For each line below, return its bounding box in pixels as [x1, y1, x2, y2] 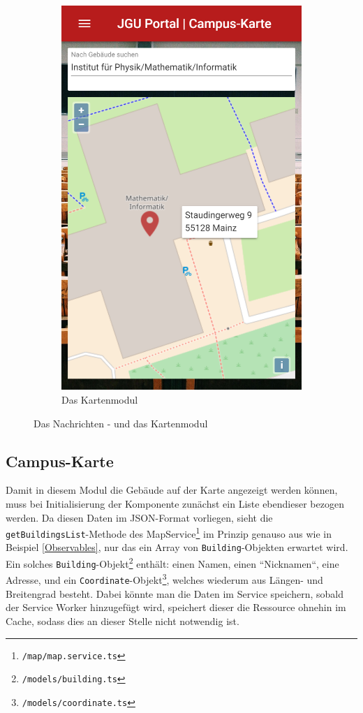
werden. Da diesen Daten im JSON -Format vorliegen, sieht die [6, 510, 273, 524]
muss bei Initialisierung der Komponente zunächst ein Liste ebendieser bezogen [6, 496, 344, 510]
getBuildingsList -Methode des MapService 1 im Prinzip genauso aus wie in [6, 524, 332, 541]
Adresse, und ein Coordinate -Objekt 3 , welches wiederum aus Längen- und [6, 571, 323, 587]
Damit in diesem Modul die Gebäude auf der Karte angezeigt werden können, [6, 483, 338, 497]
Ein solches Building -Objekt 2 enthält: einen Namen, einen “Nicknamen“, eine [6, 554, 339, 571]
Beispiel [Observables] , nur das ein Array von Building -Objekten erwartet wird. [6, 540, 348, 554]
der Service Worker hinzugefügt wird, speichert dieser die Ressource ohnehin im [6, 600, 346, 615]
